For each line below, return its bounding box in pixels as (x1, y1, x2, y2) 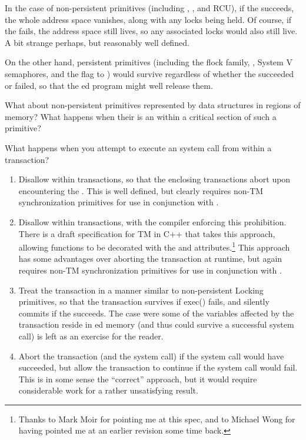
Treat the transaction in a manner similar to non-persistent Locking (18, 284, 264, 296)
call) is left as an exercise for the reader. (18, 329, 164, 342)
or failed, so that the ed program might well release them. (5, 79, 213, 91)
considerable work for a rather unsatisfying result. (18, 384, 198, 396)
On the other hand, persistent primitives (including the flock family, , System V (5, 56, 292, 68)
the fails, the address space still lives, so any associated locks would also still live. (5, 25, 298, 37)
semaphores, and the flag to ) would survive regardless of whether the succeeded (5, 67, 294, 79)
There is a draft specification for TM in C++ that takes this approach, (18, 227, 275, 239)
